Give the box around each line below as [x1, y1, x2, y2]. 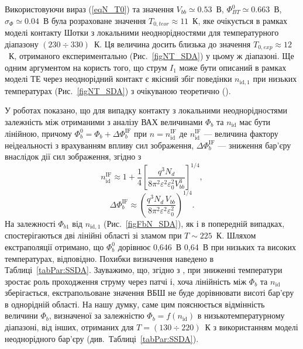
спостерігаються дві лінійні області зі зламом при [5, 229, 182, 241]
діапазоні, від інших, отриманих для [5, 321, 134, 333]
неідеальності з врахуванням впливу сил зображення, [5, 139, 194, 151]
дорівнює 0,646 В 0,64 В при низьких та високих [118, 240, 296, 253]
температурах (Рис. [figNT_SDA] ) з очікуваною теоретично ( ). [5, 84, 231, 96]
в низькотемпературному [197, 309, 285, 322]
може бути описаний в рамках [179, 61, 287, 73]
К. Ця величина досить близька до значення [94, 37, 251, 50]
